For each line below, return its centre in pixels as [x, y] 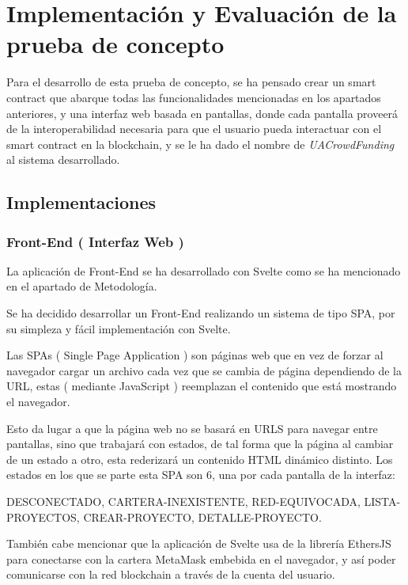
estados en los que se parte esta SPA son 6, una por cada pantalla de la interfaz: [201, 475]
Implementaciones [81, 202]
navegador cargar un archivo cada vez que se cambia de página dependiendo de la [204, 370]
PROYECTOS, [43, 517]
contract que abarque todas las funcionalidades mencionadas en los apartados [194, 97]
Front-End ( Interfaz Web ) [95, 241]
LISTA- [382, 501]
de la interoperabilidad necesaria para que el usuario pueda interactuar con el [194, 129]
